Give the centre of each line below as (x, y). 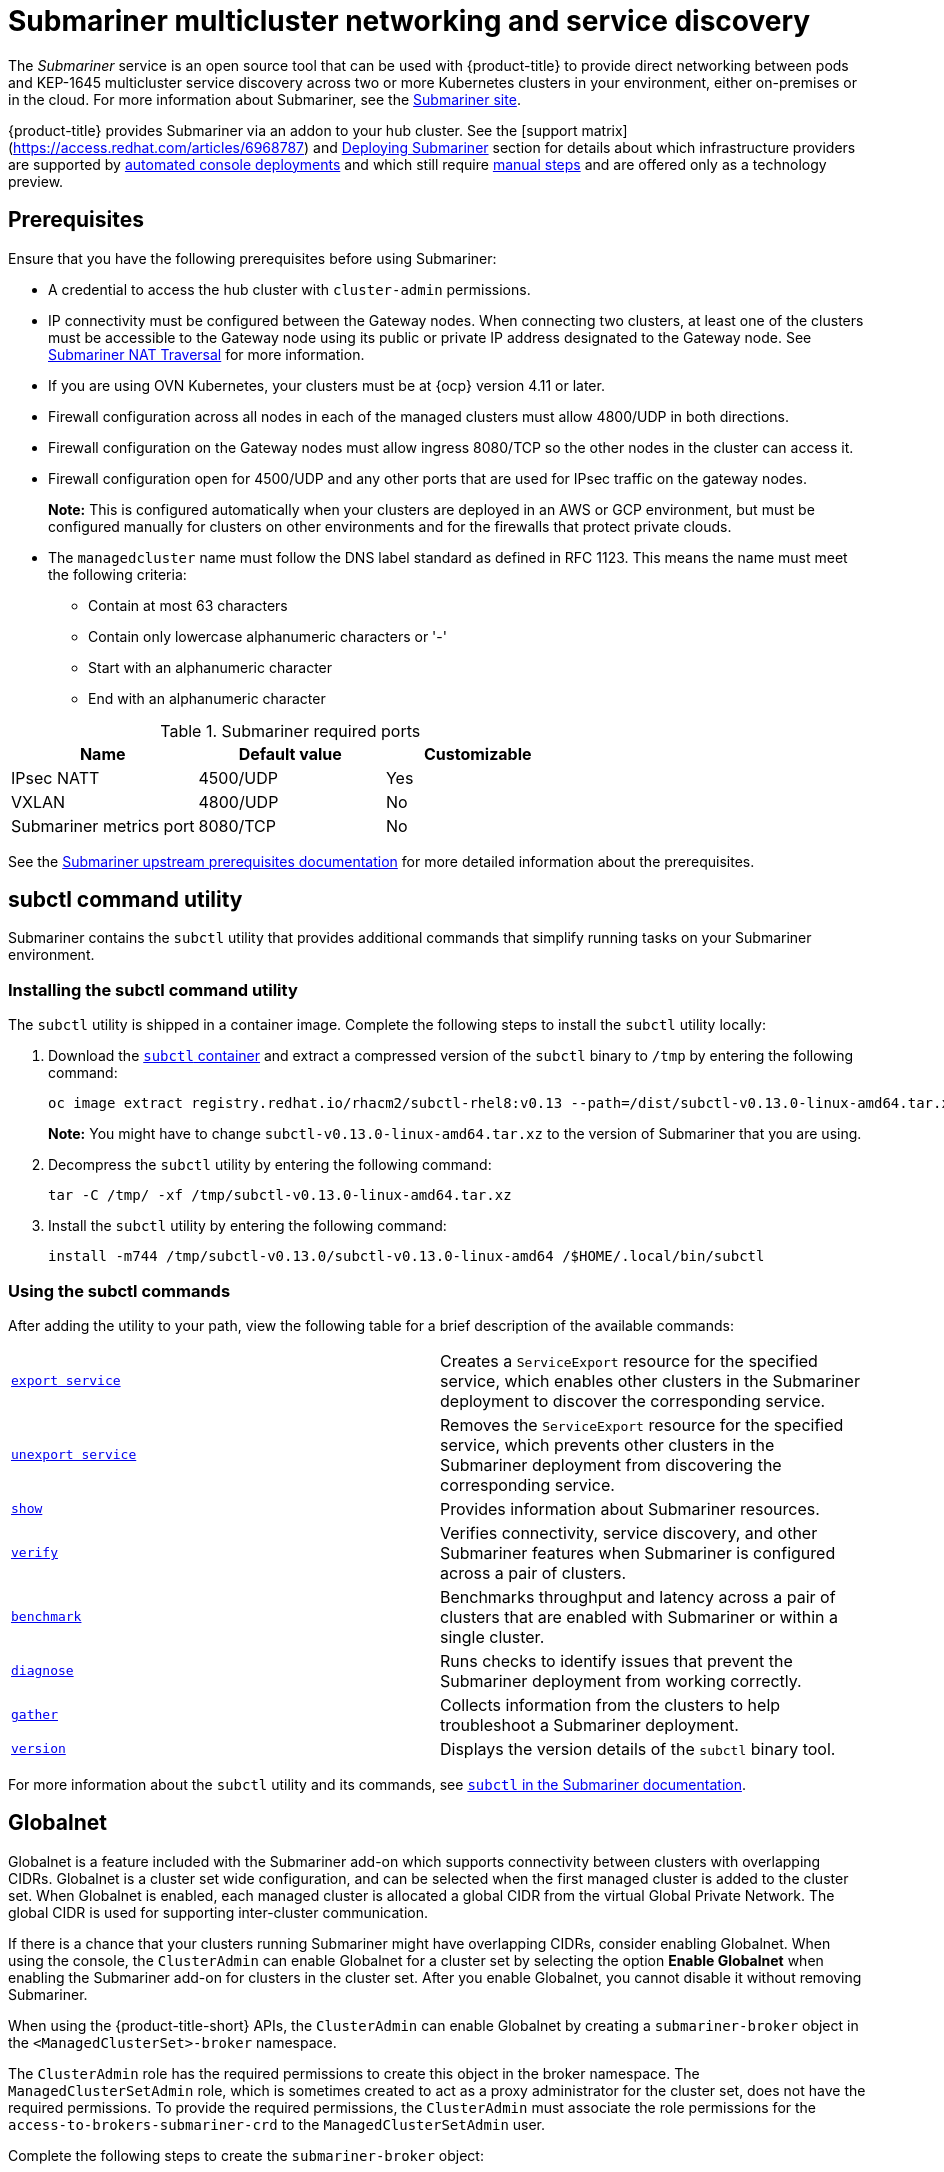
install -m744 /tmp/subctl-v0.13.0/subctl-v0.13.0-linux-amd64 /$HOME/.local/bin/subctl (406, 1256)
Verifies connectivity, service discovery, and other (629, 1532)
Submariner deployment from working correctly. (621, 1680)
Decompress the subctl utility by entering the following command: (270, 1165)
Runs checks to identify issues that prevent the (616, 1660)
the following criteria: (117, 574)
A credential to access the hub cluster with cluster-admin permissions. (289, 289)
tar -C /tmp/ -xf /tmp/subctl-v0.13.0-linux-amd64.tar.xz (280, 1195)
